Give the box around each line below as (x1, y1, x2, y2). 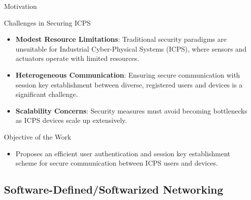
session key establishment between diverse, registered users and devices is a (15, 79, 243, 89)
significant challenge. (15, 89, 78, 99)
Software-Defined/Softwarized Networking (4, 182, 223, 197)
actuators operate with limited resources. (15, 53, 140, 63)
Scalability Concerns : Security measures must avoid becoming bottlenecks (15, 105, 248, 115)
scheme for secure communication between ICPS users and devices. (15, 158, 218, 168)
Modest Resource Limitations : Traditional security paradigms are (15, 34, 227, 44)
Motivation (4, 1, 37, 11)
